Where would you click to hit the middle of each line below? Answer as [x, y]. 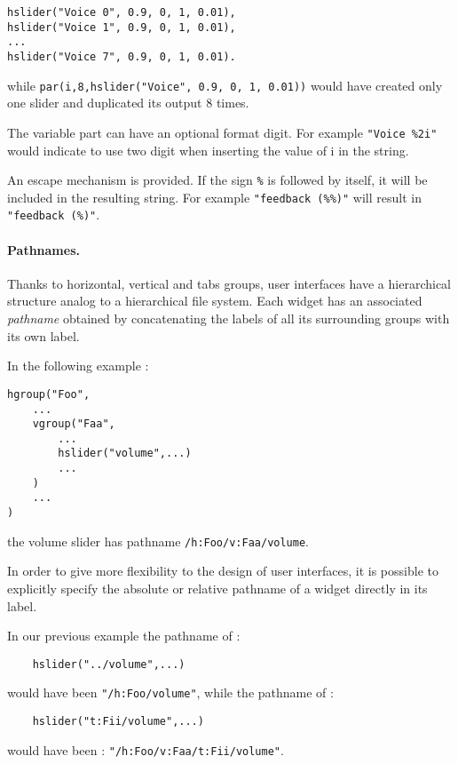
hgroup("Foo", [49, 394]
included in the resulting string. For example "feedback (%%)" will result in [214, 197]
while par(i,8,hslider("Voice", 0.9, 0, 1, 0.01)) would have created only [225, 85]
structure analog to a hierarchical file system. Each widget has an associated [215, 301]
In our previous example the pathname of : [124, 636]
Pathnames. [43, 249]
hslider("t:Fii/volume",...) [118, 722]
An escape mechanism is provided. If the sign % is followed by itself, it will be [217, 180]
